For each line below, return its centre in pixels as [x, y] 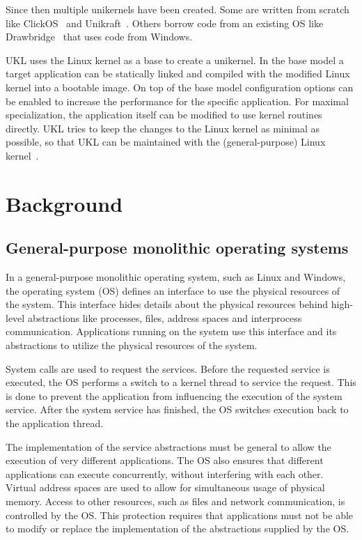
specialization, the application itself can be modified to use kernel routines [164, 115]
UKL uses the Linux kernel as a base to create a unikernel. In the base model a [175, 60]
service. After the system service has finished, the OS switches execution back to [177, 409]
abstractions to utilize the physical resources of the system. [132, 345]
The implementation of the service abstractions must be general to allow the [168, 446]
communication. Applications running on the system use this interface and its [171, 331]
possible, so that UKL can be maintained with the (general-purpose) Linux [166, 142]
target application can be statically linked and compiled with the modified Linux [178, 74]
